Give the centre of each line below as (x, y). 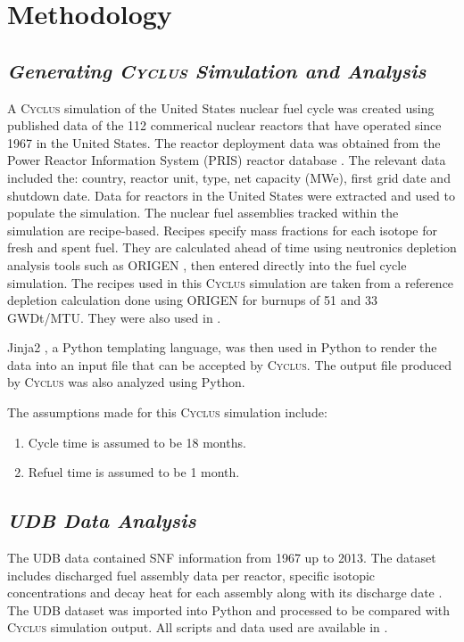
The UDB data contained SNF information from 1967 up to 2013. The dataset (222, 558)
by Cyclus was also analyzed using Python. (126, 382)
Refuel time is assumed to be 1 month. (134, 472)
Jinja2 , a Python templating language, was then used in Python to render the (222, 347)
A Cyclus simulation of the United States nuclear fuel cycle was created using (221, 107)
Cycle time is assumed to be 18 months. (137, 442)
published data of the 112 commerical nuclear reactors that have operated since (224, 125)
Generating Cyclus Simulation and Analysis (217, 70)
